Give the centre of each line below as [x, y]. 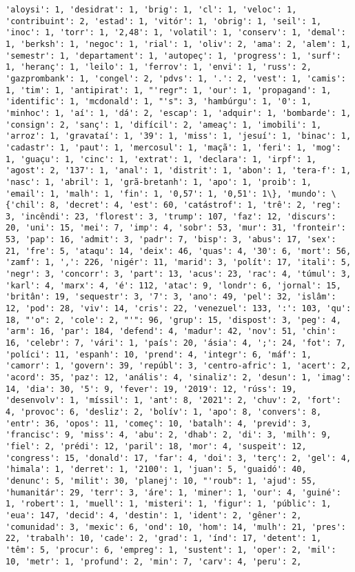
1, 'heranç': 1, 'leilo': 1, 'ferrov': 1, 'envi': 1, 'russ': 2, [159, 67]
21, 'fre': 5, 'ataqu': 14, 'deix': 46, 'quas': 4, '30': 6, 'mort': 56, [179, 251]
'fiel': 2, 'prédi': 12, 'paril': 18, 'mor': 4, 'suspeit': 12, [156, 446]
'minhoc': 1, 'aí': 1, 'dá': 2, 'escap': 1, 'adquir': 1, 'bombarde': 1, [179, 113]
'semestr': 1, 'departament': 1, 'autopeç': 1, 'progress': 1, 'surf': [173, 56]
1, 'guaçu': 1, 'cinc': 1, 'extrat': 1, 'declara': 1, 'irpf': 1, [161, 159]
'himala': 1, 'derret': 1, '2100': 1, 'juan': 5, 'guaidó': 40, [156, 470]
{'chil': [26, 205]
